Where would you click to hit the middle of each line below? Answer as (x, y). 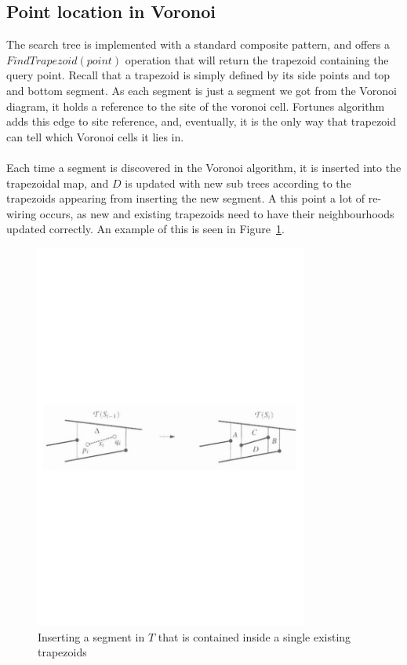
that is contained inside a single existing (254, 636)
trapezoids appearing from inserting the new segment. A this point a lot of (186, 198)
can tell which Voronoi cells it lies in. (95, 136)
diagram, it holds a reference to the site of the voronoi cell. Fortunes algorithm (196, 106)
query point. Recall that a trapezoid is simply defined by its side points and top (198, 75)
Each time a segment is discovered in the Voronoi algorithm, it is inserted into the (204, 167)
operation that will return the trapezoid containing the (257, 59)
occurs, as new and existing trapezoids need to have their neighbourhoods (217, 213)
